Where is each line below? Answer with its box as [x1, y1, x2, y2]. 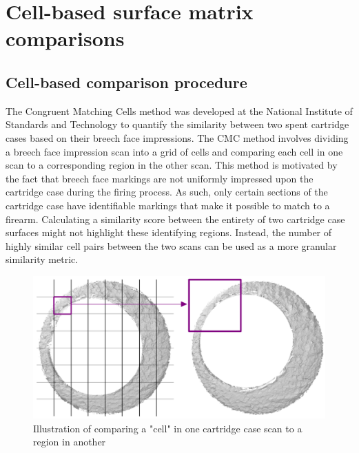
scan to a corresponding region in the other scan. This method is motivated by [6, 158, 338, 172]
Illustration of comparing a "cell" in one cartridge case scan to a [33, 421, 302, 435]
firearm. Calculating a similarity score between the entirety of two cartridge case [6, 211, 345, 226]
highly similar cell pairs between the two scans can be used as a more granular [6, 238, 337, 253]
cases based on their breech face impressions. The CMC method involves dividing [6, 130, 349, 145]
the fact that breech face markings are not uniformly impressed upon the [6, 171, 314, 185]
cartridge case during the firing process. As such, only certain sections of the [6, 185, 328, 199]
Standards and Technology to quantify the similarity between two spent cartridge [6, 117, 349, 131]
